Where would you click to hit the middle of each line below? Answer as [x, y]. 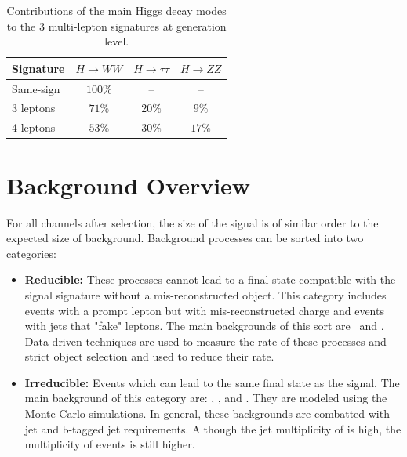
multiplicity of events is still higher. [110, 444]
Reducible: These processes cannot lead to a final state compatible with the [210, 279]
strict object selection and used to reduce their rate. [149, 356]
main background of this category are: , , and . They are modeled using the [206, 398]
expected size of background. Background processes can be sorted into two [185, 238]
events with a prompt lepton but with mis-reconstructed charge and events [204, 310]
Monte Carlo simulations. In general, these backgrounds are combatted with [207, 413]
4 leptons [34, 127]
